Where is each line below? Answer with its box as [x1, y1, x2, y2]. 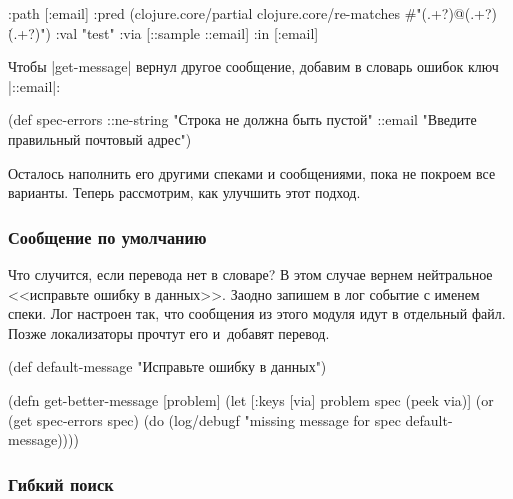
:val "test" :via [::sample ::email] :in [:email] [55, 22, 319, 43]
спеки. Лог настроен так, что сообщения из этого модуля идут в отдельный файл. [8, 303, 506, 324]
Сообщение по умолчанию [8, 224, 207, 249]
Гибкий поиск [8, 471, 114, 496]
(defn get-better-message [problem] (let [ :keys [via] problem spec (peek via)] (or [8, 389, 494, 410]
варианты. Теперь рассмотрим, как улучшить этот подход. [8, 182, 361, 203]
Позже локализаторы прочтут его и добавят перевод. [8, 322, 330, 343]
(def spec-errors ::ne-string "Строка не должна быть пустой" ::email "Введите [8, 109, 477, 130]
